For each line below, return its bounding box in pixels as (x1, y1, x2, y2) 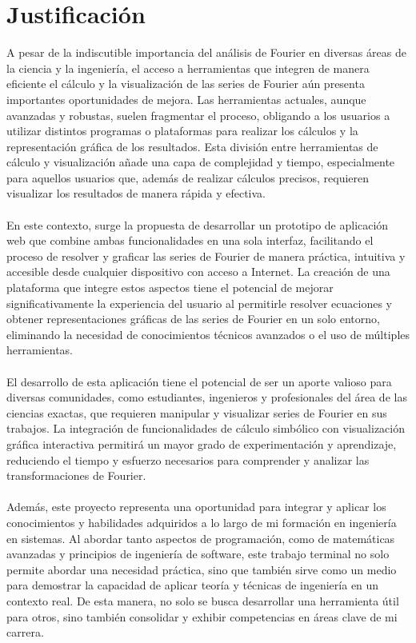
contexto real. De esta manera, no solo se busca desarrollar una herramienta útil (6, 592, 399, 609)
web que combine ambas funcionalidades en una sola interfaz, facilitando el (6, 232, 374, 249)
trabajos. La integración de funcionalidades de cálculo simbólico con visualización (6, 420, 405, 437)
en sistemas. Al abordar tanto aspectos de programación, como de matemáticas (6, 529, 395, 546)
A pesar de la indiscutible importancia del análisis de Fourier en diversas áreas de (6, 44, 406, 61)
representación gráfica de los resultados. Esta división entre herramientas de (6, 138, 378, 154)
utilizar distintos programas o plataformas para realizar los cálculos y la (6, 122, 358, 139)
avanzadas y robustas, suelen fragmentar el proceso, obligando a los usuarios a (6, 106, 390, 123)
